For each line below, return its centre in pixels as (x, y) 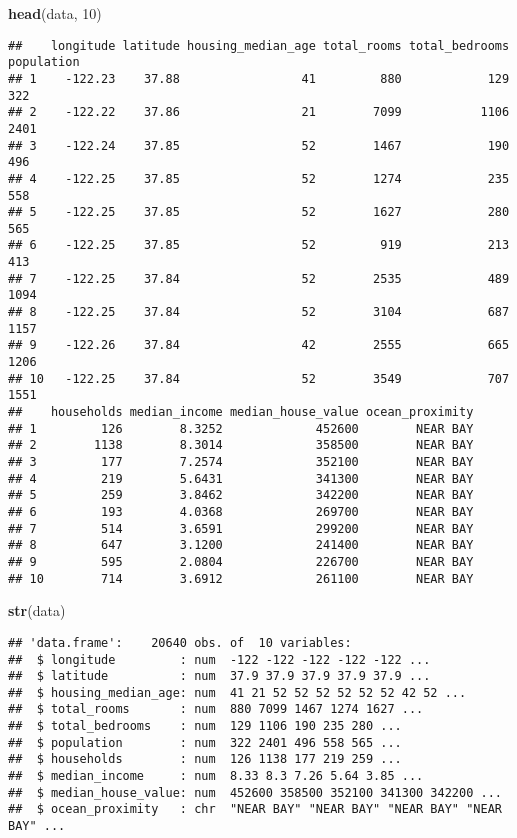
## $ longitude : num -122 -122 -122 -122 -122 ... (219, 659)
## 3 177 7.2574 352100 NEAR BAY (241, 462)
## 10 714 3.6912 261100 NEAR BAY (241, 578)
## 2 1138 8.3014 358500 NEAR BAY (241, 445)
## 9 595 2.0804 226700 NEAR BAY (241, 561)
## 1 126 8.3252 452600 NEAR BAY (241, 428)
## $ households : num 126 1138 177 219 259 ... (205, 759)
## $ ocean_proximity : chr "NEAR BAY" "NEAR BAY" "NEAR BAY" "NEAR (255, 809)
